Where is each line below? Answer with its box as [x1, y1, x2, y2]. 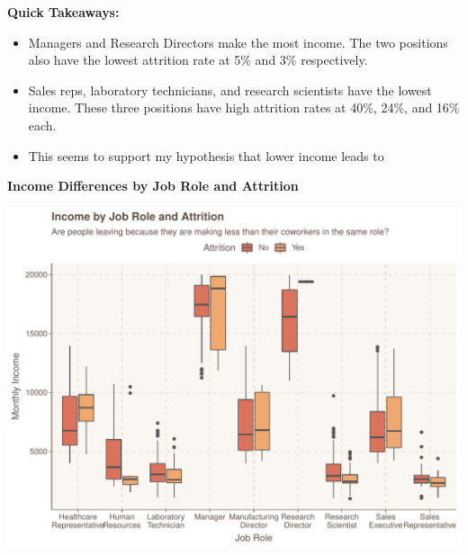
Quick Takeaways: [7, 3, 120, 21]
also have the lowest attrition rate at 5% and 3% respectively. [28, 50, 368, 69]
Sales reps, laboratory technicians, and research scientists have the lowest [28, 80, 432, 99]
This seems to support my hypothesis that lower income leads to [28, 146, 384, 165]
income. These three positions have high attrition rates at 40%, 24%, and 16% [28, 98, 460, 117]
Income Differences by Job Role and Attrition [7, 176, 299, 195]
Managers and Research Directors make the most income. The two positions [28, 32, 448, 51]
